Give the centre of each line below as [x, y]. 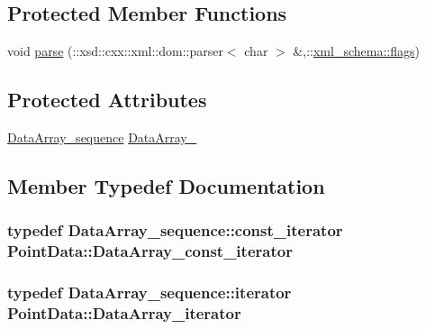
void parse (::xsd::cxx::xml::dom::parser [115, 51]
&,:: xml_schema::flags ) [356, 51]
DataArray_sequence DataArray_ [102, 137]
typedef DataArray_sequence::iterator [150, 292]
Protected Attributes [107, 100]
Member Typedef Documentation [166, 185]
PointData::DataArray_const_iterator [150, 251]
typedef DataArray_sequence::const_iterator [175, 230]
